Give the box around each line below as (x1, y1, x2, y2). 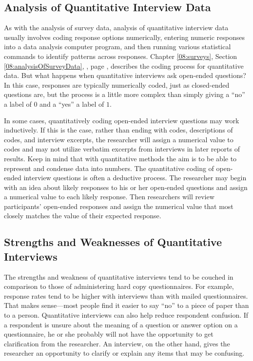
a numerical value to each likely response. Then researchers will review (4, 191, 214, 202)
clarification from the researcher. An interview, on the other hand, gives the (4, 338, 230, 348)
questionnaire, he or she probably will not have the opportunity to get (4, 329, 214, 339)
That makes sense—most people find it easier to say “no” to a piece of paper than (4, 300, 249, 310)
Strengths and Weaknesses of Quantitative (4, 234, 222, 249)
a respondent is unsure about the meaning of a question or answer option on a (4, 319, 238, 329)
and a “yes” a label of (39, 98, 104, 109)
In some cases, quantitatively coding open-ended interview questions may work (4, 115, 239, 125)
